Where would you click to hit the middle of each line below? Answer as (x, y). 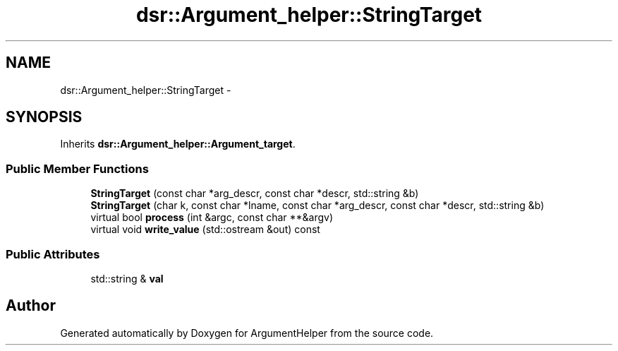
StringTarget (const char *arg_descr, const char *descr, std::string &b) (255, 194)
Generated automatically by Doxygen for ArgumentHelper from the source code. (247, 333)
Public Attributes (53, 254)
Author (31, 306)
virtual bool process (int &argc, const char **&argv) (212, 218)
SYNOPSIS (44, 117)
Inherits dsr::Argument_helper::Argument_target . (178, 144)
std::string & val (127, 278)
